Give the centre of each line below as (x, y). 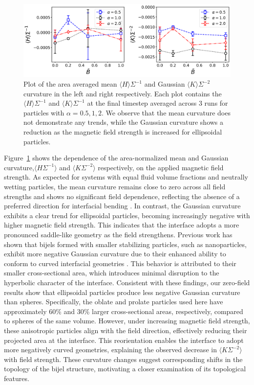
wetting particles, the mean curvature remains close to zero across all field (115, 186)
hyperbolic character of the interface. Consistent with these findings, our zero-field (127, 282)
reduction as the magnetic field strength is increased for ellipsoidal (123, 132)
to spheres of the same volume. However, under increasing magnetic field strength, (127, 321)
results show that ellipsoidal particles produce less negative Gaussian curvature (122, 292)
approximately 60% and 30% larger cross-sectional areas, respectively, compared (124, 311)
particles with (44, 112)
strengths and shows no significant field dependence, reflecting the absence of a (122, 196)
